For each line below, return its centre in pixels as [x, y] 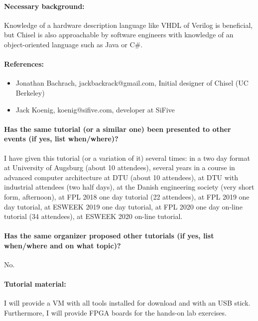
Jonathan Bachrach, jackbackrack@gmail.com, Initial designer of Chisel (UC [132, 83]
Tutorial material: [35, 284]
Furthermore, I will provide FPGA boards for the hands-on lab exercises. [115, 313]
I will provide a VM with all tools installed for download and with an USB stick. [127, 303]
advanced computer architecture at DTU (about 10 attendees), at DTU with [121, 177]
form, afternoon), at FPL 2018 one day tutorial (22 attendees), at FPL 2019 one [127, 196]
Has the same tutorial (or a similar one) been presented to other [118, 129]
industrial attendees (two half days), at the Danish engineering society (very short [129, 187]
